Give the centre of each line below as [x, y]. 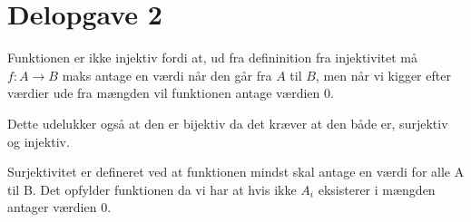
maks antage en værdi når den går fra [167, 75]
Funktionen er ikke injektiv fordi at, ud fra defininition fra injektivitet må [212, 58]
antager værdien [52, 207]
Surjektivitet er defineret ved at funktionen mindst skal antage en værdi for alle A [236, 172]
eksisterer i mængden [377, 189]
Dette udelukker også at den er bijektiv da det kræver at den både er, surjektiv [228, 123]
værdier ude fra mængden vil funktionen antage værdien [164, 93]
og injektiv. [39, 141]
